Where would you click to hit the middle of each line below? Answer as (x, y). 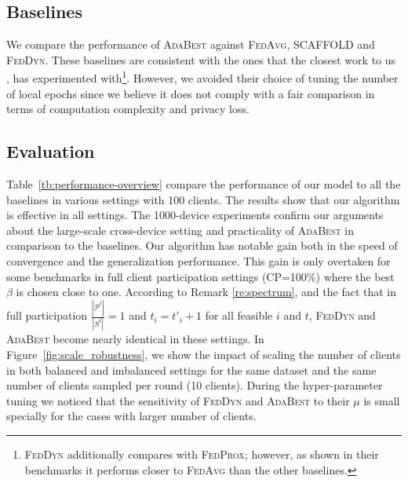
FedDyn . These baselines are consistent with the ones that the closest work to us (201, 59)
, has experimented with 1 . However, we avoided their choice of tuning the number (202, 77)
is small (382, 400)
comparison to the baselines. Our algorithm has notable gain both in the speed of (202, 245)
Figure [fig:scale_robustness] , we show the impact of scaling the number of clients (204, 354)
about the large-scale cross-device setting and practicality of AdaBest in (180, 230)
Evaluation (51, 151)
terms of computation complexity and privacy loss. (128, 109)
